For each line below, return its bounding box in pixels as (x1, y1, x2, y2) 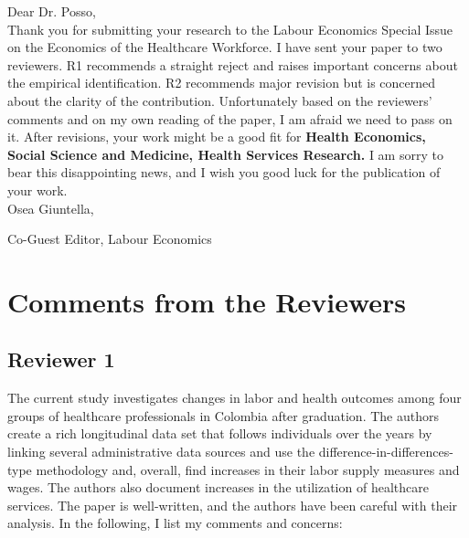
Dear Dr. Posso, (7, 2, 96, 20)
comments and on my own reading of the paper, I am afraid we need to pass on (7, 109, 453, 128)
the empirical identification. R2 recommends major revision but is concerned (7, 73, 436, 92)
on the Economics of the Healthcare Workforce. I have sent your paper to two (7, 37, 442, 57)
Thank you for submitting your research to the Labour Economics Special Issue (7, 19, 453, 38)
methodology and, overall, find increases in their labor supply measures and (36, 459, 460, 479)
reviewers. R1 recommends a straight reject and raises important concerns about (7, 55, 458, 74)
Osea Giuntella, (7, 198, 94, 217)
